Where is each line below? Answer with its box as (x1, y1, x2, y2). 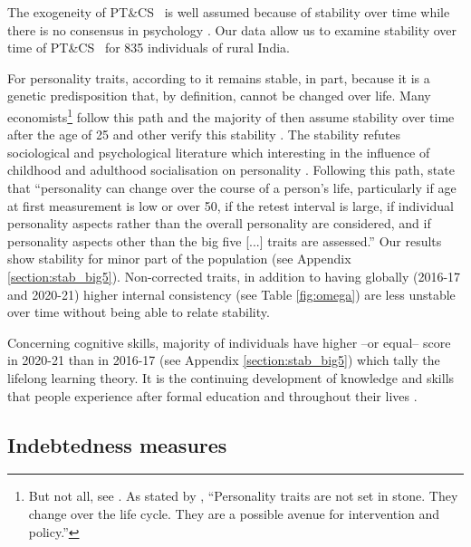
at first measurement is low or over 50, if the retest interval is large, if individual (7, 196, 454, 215)
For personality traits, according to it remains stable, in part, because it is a (7, 68, 430, 87)
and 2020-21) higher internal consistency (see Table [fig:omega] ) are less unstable (7, 284, 456, 303)
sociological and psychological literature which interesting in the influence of (7, 142, 430, 161)
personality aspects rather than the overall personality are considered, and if (7, 214, 431, 233)
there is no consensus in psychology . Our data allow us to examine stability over (7, 20, 457, 39)
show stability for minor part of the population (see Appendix (7, 249, 351, 268)
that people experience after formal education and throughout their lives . (7, 386, 418, 405)
